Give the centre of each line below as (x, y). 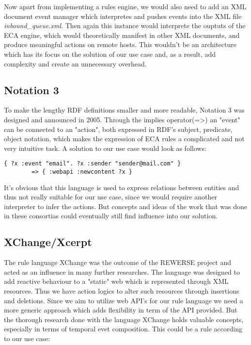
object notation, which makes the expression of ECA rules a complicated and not (124, 139)
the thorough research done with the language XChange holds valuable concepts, (124, 319)
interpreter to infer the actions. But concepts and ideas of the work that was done (125, 206)
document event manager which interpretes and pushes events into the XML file (123, 16)
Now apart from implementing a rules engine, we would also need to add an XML (125, 6)
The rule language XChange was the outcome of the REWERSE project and (118, 262)
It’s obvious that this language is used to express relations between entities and (122, 187)
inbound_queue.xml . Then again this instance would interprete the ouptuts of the (125, 25)
